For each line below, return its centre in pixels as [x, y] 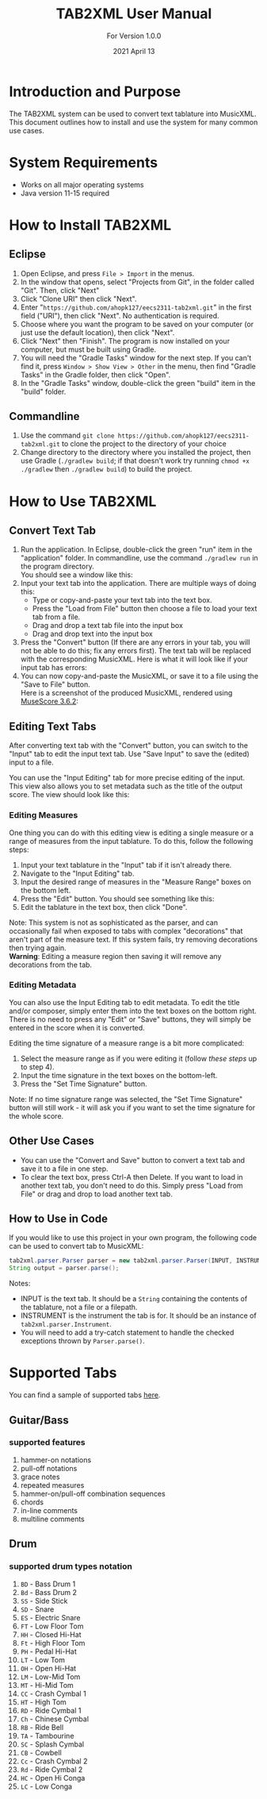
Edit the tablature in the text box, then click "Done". [104, 907]
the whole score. [36, 1115]
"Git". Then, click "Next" [60, 290]
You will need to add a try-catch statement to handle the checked [127, 1333]
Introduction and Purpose [95, 91]
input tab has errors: [54, 668]
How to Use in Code [58, 1219]
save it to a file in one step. [65, 1169]
